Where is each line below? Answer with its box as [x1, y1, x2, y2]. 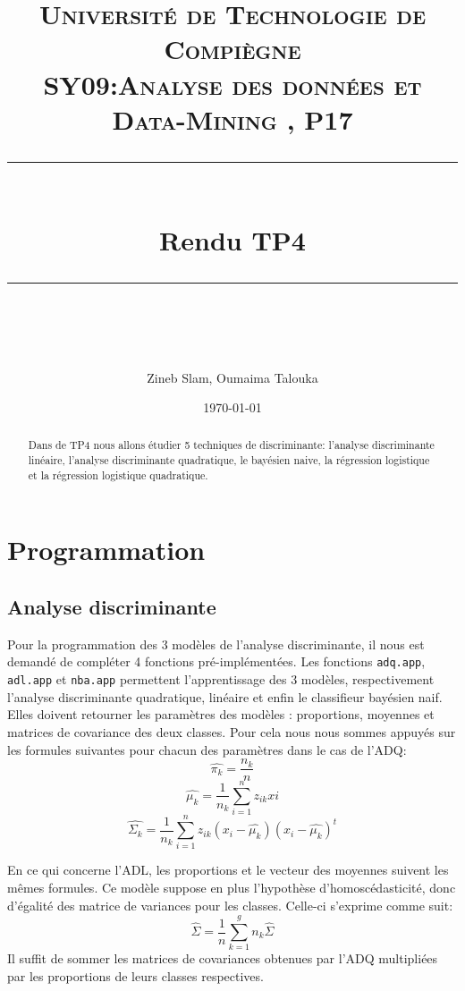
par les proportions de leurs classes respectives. [7, 966, 264, 985]
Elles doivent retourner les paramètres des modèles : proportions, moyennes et [7, 705, 435, 724]
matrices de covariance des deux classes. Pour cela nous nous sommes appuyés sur [7, 722, 456, 741]
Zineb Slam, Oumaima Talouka [147, 368, 318, 386]
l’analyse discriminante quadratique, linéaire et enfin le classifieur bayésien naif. [7, 687, 443, 706]
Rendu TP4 [159, 222, 306, 258]
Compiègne [164, 30, 301, 67]
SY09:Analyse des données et [43, 65, 422, 102]
